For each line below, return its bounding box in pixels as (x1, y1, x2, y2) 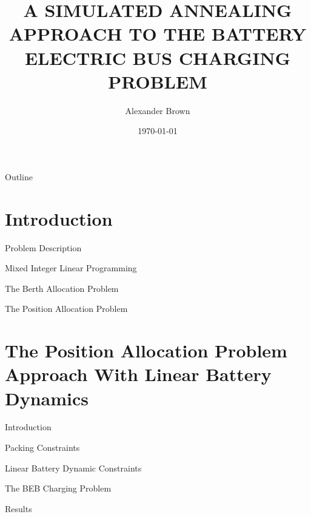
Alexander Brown (125, 104, 190, 117)
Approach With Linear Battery (5, 362, 272, 387)
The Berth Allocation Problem (5, 282, 119, 294)
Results (5, 502, 32, 515)
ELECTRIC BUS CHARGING (24, 45, 291, 70)
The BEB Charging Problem (5, 482, 112, 495)
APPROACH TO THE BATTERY (8, 21, 307, 46)
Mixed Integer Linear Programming (5, 262, 137, 274)
